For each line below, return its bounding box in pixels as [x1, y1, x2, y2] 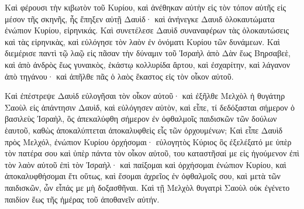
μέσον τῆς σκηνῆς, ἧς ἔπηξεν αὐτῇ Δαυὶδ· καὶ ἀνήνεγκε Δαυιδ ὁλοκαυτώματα [5, 12, 275, 25]
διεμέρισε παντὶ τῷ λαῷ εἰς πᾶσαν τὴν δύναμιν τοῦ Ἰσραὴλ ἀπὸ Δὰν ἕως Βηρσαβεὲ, [5, 47, 291, 59]
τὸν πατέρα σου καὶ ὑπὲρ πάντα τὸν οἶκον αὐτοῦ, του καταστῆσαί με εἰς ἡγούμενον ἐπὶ [5, 147, 299, 159]
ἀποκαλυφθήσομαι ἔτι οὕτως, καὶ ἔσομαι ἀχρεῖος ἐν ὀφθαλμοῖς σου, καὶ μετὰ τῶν [5, 170, 281, 182]
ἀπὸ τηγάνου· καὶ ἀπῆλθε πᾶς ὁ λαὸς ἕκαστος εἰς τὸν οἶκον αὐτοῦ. [5, 70, 234, 82]
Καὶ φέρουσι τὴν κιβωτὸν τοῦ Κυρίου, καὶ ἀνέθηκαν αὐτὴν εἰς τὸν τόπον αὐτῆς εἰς [5, 1, 286, 13]
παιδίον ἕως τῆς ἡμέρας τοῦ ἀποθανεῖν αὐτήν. [5, 193, 160, 205]
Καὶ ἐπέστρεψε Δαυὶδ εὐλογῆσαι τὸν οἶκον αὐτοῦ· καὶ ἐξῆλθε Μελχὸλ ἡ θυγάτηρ [5, 90, 285, 102]
